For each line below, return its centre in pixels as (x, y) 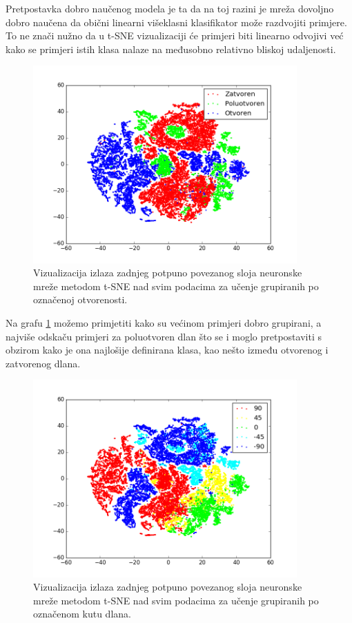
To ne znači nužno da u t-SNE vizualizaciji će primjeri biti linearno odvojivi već (175, 35)
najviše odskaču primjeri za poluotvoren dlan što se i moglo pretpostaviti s (164, 336)
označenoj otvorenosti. (80, 299)
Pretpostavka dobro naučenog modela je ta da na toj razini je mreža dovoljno (170, 8)
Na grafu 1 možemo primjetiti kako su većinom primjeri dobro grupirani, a (164, 322)
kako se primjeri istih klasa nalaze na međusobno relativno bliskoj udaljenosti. (171, 49)
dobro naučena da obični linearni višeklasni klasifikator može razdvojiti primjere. (176, 22)
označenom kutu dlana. (82, 614)
